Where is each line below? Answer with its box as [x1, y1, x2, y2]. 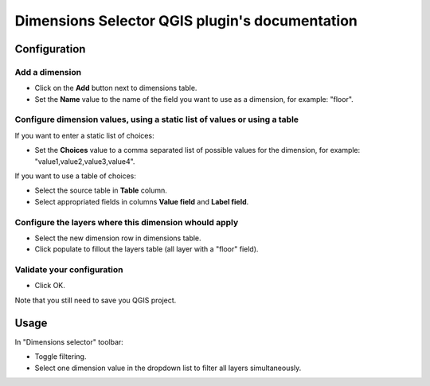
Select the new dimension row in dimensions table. [34, 233, 202, 243]
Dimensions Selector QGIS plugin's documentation [14, 12, 358, 29]
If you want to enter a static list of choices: [14, 131, 154, 140]
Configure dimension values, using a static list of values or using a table [14, 114, 299, 125]
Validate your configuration [14, 264, 123, 275]
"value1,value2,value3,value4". [34, 156, 135, 166]
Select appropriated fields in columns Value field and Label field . [34, 197, 249, 206]
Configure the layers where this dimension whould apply [14, 216, 239, 228]
